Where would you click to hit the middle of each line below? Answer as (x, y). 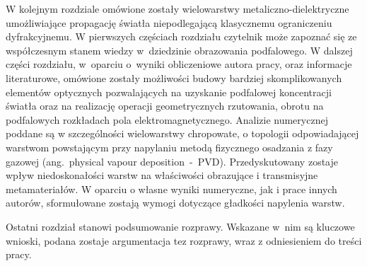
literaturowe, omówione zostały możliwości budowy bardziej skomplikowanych (174, 77)
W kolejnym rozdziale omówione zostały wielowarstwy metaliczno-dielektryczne (177, 8)
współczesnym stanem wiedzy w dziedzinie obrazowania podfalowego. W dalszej (179, 50)
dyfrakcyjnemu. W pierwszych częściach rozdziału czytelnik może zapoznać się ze (181, 36)
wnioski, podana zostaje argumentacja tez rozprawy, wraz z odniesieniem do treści (184, 240)
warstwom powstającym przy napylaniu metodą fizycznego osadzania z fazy (169, 147)
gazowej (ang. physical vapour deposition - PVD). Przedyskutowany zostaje (172, 161)
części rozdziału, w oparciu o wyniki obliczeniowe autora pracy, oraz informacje (179, 64)
